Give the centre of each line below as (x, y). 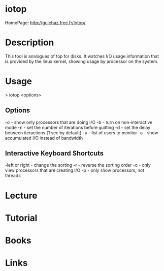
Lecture (21, 196)
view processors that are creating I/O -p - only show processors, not (75, 170)
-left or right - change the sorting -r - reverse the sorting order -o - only (78, 165)
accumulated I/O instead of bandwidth (44, 138)
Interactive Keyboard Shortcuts (54, 153)
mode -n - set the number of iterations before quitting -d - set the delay (78, 127)
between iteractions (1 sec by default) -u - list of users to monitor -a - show (82, 133)
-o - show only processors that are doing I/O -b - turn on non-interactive (79, 122)
